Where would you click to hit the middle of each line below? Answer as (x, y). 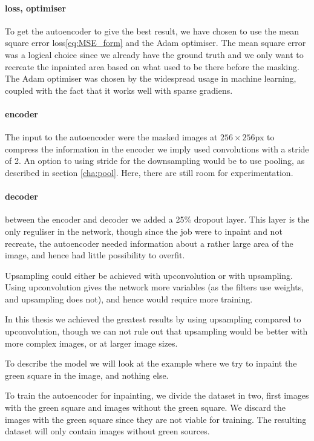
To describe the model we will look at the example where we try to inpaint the (151, 363)
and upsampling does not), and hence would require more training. (129, 299)
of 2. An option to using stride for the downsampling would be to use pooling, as (155, 161)
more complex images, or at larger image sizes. (91, 343)
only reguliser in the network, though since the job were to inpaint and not (144, 231)
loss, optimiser (36, 8)
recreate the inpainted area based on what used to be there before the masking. (152, 66)
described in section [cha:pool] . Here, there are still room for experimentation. (149, 172)
